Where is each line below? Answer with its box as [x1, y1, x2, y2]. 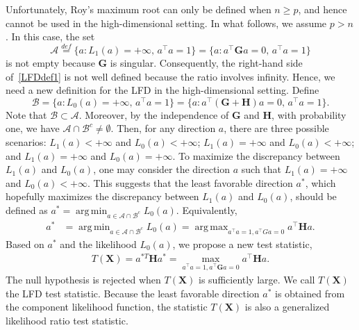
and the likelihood [60, 236, 137, 251]
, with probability [272, 107, 347, 122]
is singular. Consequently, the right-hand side [110, 56, 303, 69]
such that [241, 162, 282, 176]
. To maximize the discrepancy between [172, 148, 340, 163]
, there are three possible [224, 121, 329, 135]
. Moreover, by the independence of [78, 107, 229, 122]
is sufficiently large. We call [199, 272, 315, 287]
